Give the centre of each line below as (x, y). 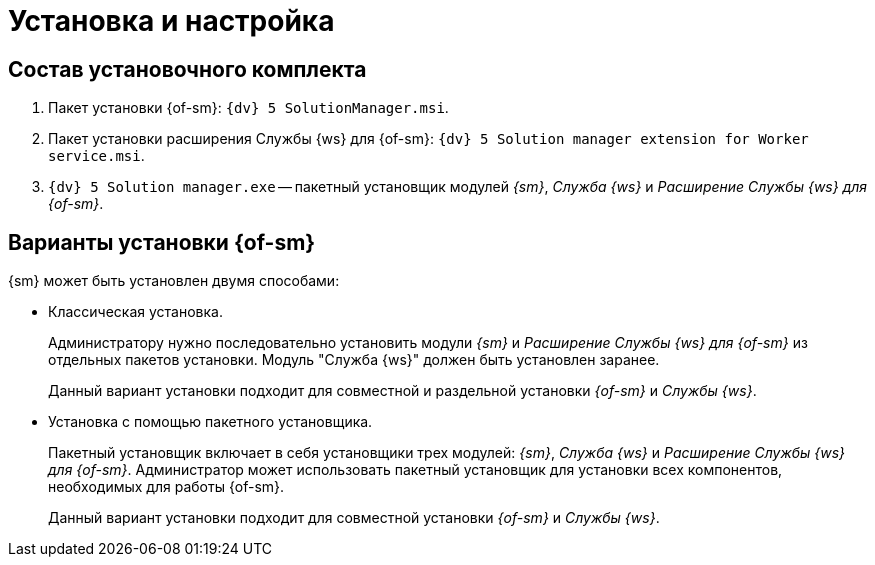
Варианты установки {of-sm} (162, 242)
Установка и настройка (171, 21)
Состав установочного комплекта (187, 69)
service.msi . (96, 156)
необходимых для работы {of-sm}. (166, 487)
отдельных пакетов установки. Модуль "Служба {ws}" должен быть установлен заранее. (354, 360)
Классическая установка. (135, 312)
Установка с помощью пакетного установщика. (210, 422)
